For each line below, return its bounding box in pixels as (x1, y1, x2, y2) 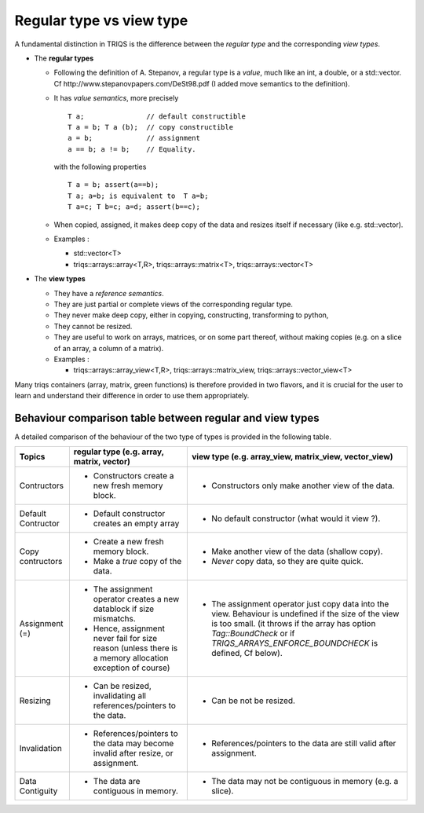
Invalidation (19, 743, 62, 754)
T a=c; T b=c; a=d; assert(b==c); (68, 203, 200, 211)
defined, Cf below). (211, 648, 283, 659)
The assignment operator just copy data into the (211, 599, 389, 610)
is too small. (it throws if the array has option (211, 618, 376, 629)
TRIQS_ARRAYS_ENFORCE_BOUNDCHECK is (211, 638, 378, 649)
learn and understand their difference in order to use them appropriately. (14, 391, 250, 401)
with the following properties (53, 162, 147, 172)
